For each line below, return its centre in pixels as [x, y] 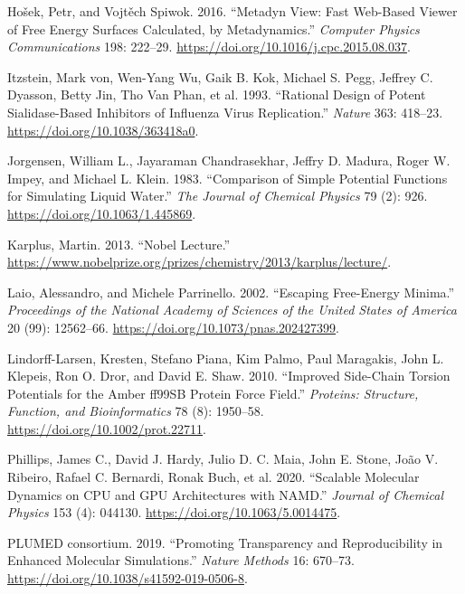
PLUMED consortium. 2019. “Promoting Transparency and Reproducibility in [225, 542]
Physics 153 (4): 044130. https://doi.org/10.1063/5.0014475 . [174, 512]
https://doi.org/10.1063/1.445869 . [102, 213]
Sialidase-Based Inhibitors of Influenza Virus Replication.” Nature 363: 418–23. [225, 112]
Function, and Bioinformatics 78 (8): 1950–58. [136, 411]
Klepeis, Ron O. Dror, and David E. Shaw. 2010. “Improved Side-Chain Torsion [229, 376]
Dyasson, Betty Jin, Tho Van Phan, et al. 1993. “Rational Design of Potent [217, 94]
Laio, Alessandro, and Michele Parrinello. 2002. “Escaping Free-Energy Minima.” [231, 292]
